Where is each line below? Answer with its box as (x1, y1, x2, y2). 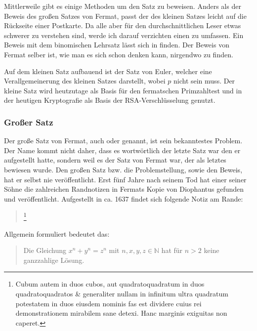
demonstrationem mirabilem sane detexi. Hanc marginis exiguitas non (15, 308, 227, 318)
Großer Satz (4, 116, 53, 128)
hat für (161, 245, 183, 255)
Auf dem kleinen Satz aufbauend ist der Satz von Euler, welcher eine (4, 66, 212, 76)
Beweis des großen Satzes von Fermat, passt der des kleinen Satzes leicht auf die (4, 10, 247, 21)
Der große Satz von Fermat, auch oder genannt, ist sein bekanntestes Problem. (4, 135, 243, 146)
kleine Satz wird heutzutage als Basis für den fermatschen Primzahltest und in (4, 85, 242, 95)
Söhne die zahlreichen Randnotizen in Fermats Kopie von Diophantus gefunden (4, 184, 244, 194)
